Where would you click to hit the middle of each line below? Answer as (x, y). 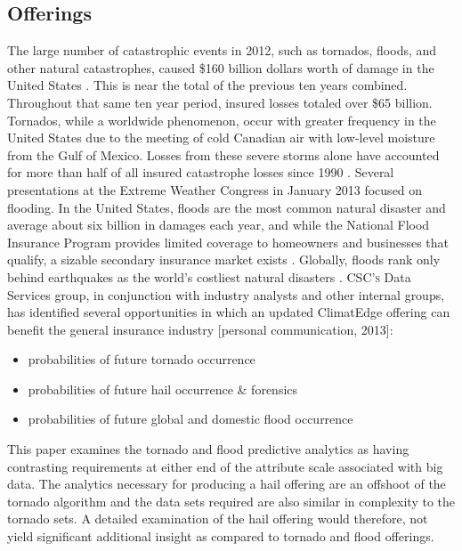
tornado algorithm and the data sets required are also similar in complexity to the (231, 501)
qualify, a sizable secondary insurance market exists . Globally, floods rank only (224, 259)
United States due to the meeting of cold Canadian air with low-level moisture (221, 138)
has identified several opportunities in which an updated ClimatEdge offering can (229, 312)
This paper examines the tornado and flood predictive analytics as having (208, 449)
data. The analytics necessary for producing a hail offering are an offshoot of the (227, 484)
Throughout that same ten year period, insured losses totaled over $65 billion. (220, 102)
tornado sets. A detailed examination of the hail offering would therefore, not (218, 519)
